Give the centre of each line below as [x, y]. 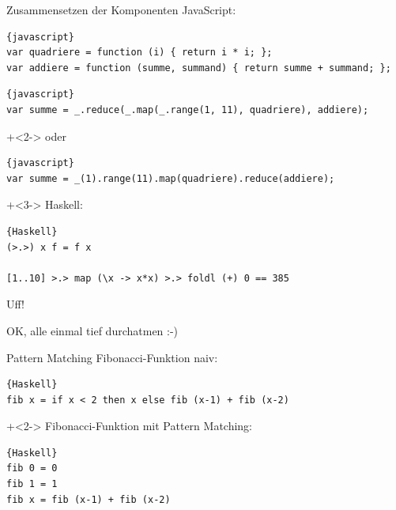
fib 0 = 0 [32, 468]
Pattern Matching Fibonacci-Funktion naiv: [112, 357]
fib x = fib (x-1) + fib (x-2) [89, 499]
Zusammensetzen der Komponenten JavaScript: [121, 9]
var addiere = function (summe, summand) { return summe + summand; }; [199, 68]
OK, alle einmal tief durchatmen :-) [92, 330]
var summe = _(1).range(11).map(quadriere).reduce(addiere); [171, 178]
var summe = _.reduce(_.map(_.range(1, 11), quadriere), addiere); [188, 110]
